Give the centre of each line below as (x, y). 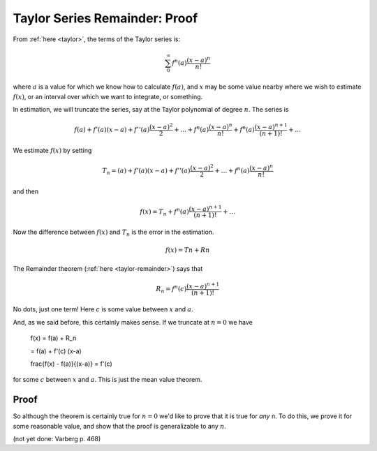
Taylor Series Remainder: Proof (105, 18)
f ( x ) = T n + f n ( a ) (164, 212)
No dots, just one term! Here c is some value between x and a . (103, 309)
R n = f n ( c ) (171, 289)
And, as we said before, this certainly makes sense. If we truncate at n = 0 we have (133, 322)
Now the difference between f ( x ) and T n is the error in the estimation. (113, 232)
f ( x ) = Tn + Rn (187, 250)
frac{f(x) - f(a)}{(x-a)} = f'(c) (72, 364)
